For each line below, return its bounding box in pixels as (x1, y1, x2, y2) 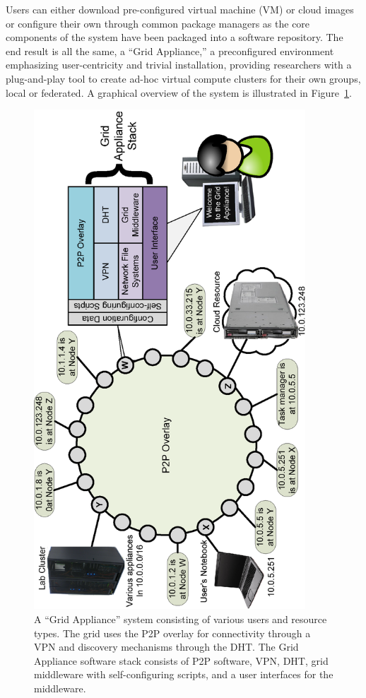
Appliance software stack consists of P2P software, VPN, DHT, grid (34, 653, 329, 668)
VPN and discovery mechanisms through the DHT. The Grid (34, 639, 299, 654)
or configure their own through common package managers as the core (6, 16, 310, 30)
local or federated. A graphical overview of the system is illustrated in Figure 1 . (6, 85, 352, 100)
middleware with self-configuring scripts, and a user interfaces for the (34, 667, 333, 682)
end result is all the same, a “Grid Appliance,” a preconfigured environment (6, 43, 334, 58)
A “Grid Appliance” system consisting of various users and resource (34, 611, 327, 626)
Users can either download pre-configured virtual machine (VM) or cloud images (6, 2, 354, 16)
